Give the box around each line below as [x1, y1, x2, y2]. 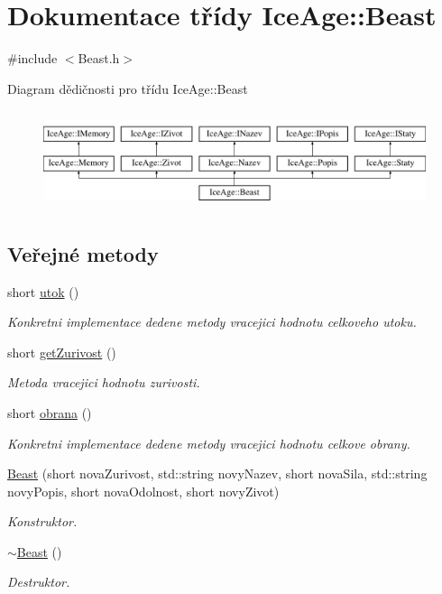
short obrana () [7, 403, 92, 422]
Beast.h [78, 49, 120, 68]
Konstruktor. [7, 512, 78, 531]
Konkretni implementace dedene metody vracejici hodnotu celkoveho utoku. [7, 312, 417, 331]
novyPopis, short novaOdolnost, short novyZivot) [7, 481, 280, 500]
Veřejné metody [7, 239, 159, 267]
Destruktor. [7, 572, 70, 591]
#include [7, 49, 58, 68]
